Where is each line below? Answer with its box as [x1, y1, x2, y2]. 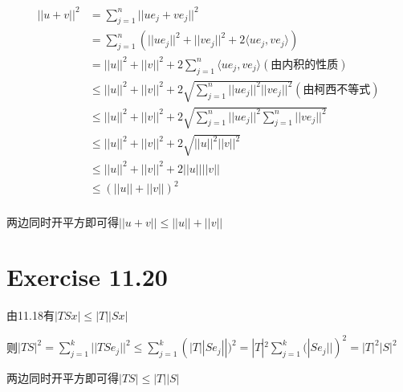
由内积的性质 [271, 59, 339, 71]
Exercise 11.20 [6, 260, 168, 293]
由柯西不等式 [303, 84, 371, 96]
